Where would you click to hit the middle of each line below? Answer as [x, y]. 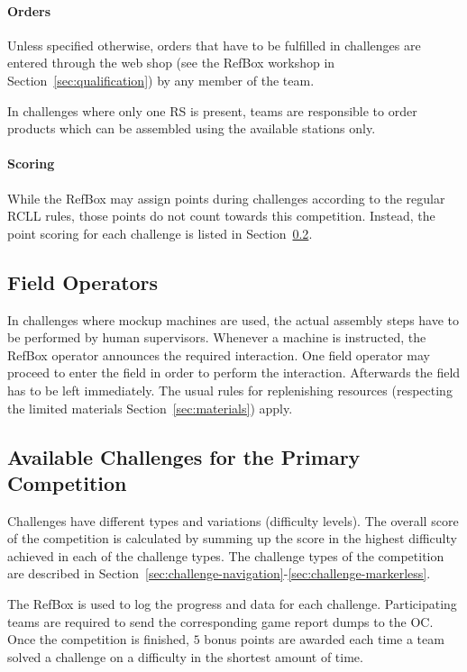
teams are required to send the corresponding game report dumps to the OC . [220, 621]
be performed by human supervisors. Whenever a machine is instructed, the [217, 337]
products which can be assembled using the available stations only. [192, 128]
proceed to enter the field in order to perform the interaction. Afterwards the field [234, 372]
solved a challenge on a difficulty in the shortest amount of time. [185, 656]
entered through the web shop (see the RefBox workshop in [171, 63]
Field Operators [83, 282]
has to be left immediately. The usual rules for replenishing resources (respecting [230, 390]
